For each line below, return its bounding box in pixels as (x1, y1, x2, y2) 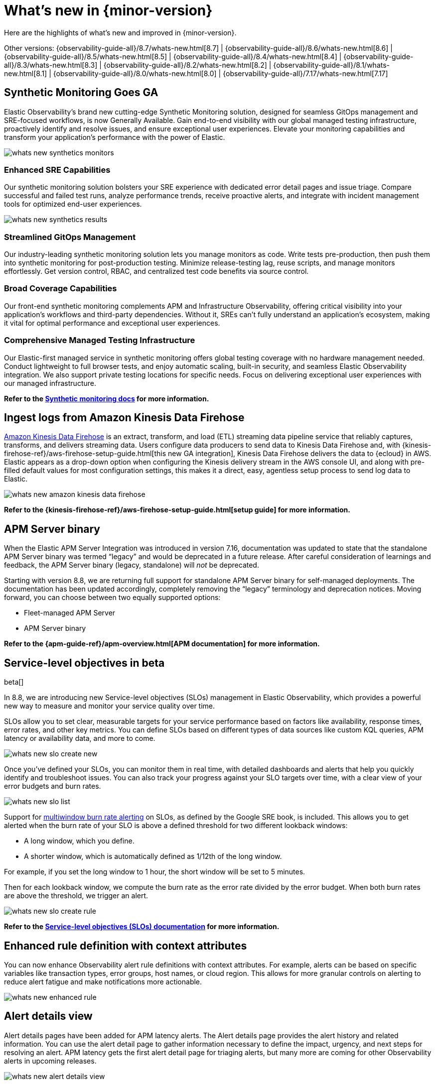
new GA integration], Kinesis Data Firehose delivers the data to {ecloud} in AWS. (168, 449, 432, 458)
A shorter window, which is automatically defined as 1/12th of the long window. (24, 852, 282, 861)
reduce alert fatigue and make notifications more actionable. (4, 977, 202, 986)
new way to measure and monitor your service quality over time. (4, 702, 215, 711)
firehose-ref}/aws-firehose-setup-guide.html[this (4, 449, 166, 458)
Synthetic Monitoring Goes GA (4, 86, 158, 99)
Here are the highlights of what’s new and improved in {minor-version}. (4, 28, 237, 37)
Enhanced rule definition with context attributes (4, 939, 247, 952)
